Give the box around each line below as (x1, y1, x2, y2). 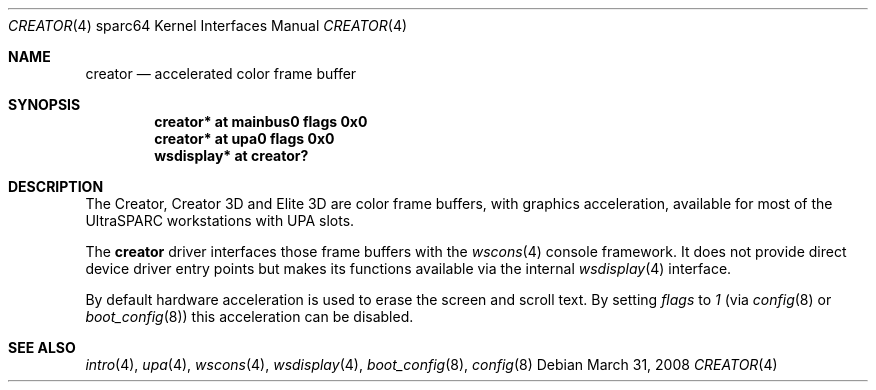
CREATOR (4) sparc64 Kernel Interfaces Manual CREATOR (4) (8, 17, 408, 34)
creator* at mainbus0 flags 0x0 (154, 113, 368, 130)
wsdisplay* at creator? (154, 147, 309, 164)
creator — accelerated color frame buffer (85, 65, 357, 82)
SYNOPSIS (8, 96, 81, 113)
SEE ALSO (8, 339, 76, 356)
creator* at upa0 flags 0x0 (154, 130, 335, 147)
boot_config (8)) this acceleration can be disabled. (85, 308, 414, 325)
